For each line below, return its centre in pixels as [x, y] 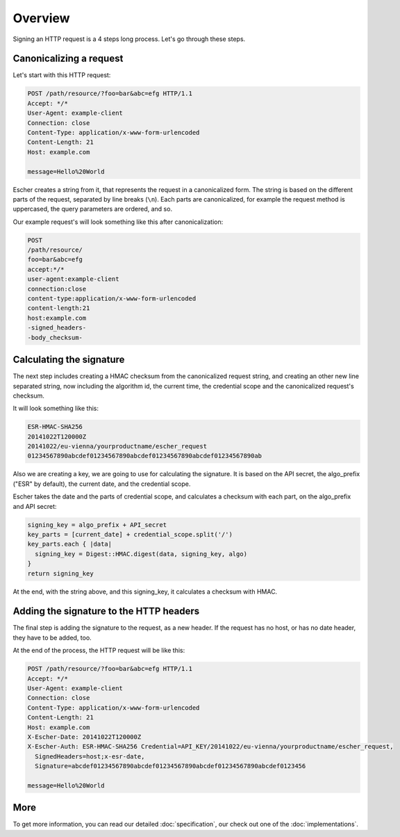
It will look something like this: [56, 408]
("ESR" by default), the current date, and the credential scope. [102, 484]
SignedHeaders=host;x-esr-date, [90, 756]
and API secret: [35, 506]
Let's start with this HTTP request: [62, 75]
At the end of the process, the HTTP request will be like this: [99, 651]
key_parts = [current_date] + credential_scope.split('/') [130, 534]
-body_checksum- [55, 338]
